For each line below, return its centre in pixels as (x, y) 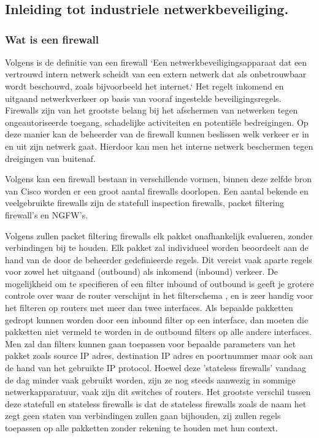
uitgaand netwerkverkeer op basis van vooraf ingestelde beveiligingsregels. (143, 98)
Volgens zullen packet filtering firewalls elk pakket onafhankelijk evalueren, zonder (159, 235)
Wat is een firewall (52, 39)
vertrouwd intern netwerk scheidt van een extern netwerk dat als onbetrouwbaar (156, 74)
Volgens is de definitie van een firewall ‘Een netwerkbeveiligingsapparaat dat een (156, 62)
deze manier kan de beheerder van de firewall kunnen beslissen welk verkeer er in (157, 134)
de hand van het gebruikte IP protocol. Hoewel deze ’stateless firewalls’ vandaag (156, 368)
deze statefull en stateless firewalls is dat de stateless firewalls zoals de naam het (156, 403)
